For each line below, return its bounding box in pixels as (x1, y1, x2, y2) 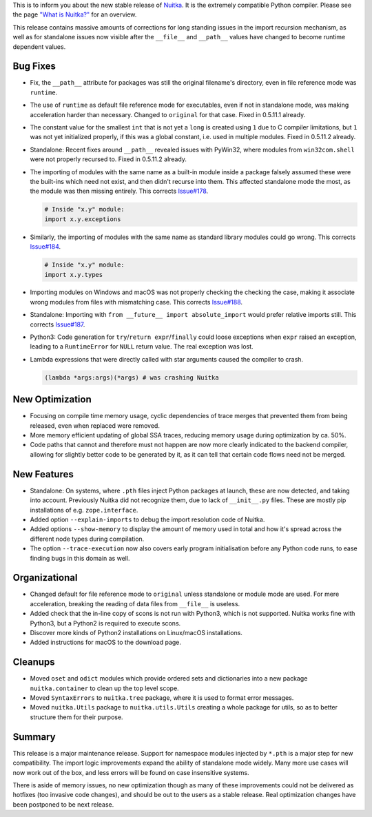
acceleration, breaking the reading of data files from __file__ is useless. (30, 599, 240, 608)
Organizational (12, 572, 78, 583)
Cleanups (12, 656, 55, 668)
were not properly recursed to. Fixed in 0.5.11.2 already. (30, 155, 187, 163)
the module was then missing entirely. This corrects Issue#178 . (30, 187, 209, 196)
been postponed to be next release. (12, 800, 114, 809)
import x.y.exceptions (44, 215, 121, 223)
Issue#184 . (30, 242, 61, 251)
